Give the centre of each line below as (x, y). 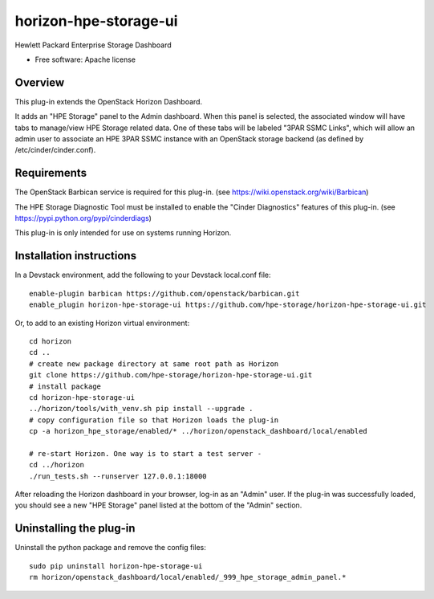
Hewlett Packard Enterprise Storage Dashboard (93, 45)
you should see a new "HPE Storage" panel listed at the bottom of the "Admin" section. (158, 505)
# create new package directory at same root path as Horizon (154, 364)
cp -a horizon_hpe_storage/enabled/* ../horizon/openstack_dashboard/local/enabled (199, 431)
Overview (40, 82)
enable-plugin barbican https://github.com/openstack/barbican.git (164, 293)
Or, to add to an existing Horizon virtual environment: (102, 323)
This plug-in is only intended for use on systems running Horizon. (123, 233)
